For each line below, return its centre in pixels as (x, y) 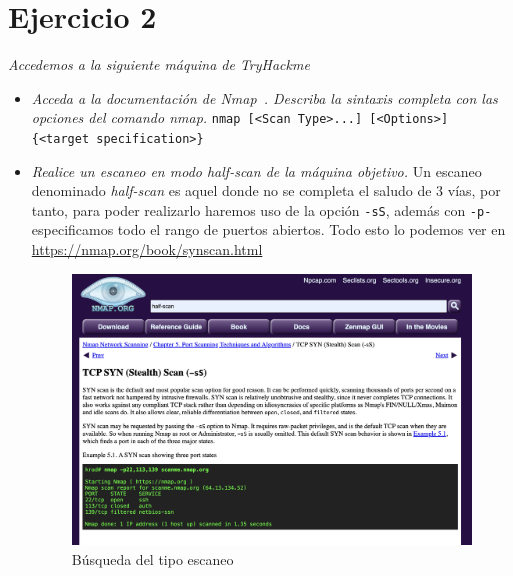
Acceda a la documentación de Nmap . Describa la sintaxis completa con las (264, 97)
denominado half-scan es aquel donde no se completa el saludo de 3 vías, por (266, 190)
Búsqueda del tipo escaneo (152, 558)
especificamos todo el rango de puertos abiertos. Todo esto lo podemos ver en (268, 229)
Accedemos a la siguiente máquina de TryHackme (159, 64)
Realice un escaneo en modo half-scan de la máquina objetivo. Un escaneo (256, 170)
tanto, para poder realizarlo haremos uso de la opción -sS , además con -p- (261, 209)
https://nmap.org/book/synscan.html (147, 249)
